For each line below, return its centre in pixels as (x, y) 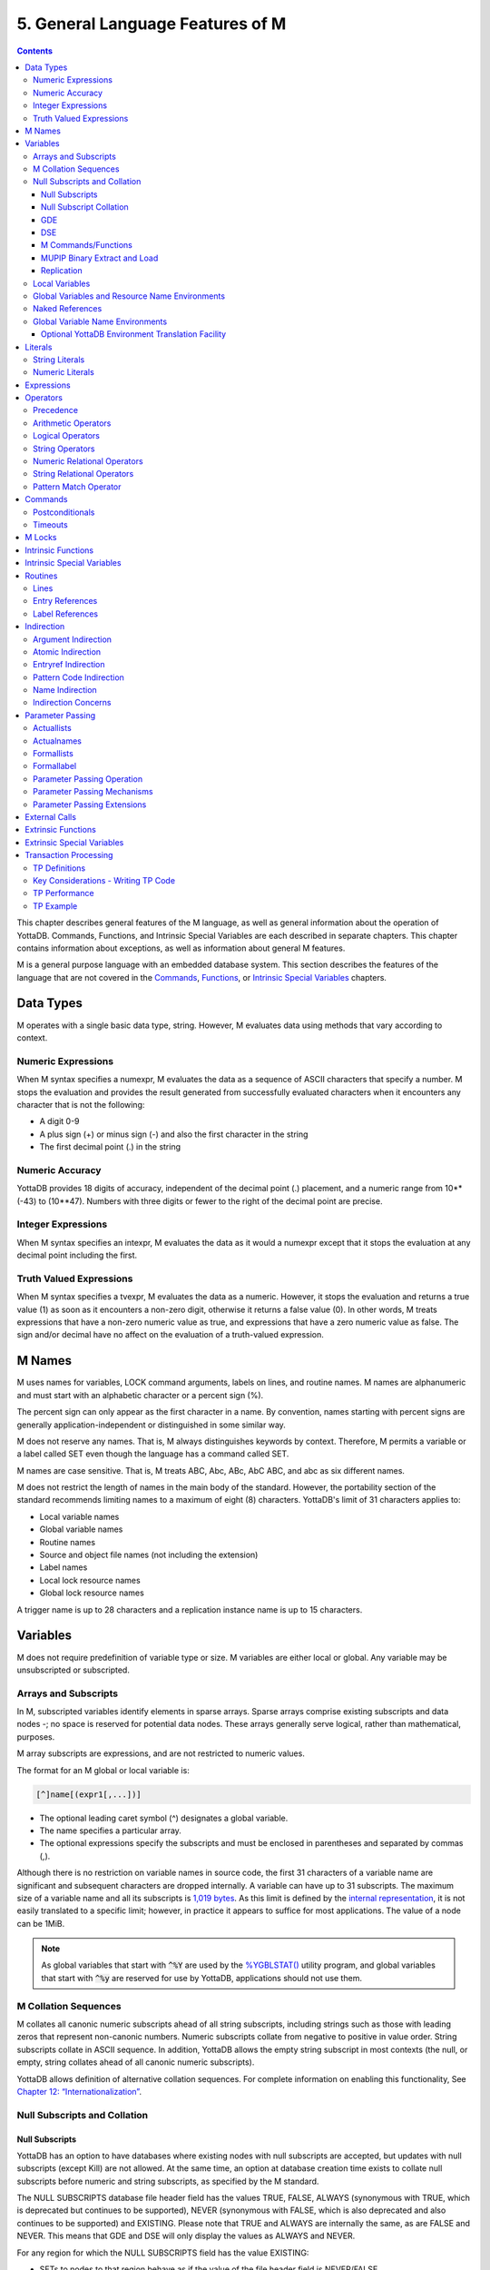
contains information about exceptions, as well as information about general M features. (181, 948)
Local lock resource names (90, 1580)
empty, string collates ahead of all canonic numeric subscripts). (136, 2062)
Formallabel (55, 766)
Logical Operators (66, 436)
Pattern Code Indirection (78, 677)
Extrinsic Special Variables (74, 842)
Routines (41, 576)
